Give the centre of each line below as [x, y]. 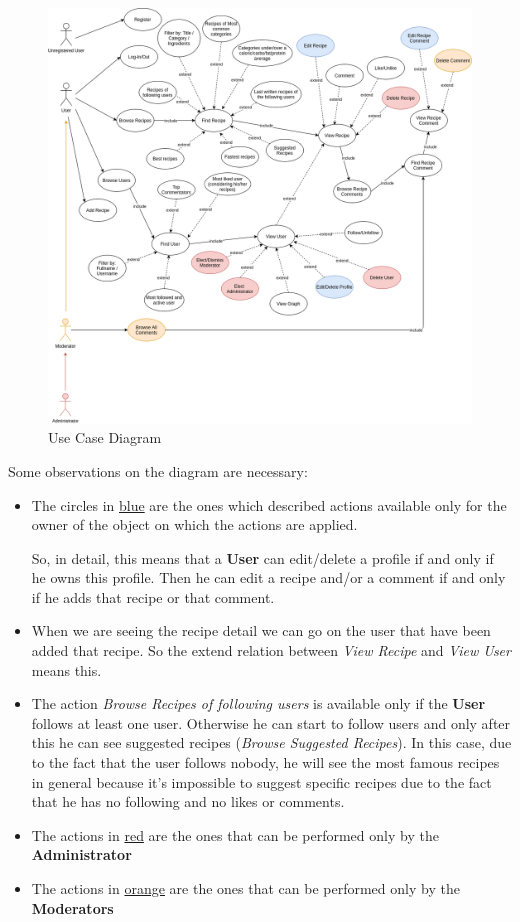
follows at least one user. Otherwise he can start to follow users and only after [271, 722]
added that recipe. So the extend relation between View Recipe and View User [271, 650]
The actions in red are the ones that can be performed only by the [235, 834]
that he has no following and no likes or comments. [188, 801]
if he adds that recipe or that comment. [153, 596]
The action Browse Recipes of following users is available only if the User [258, 703]
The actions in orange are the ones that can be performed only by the [245, 888]
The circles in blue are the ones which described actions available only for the [269, 504]
